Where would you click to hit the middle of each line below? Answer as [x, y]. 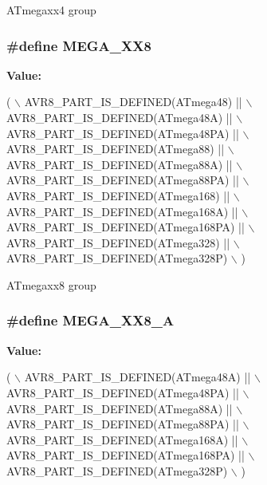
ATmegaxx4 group [51, 10]
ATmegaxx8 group [51, 284]
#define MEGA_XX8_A [90, 320]
